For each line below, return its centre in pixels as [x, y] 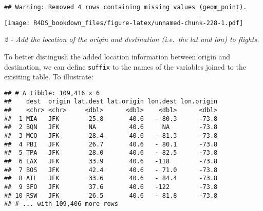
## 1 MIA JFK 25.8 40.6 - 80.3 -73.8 [111, 119]
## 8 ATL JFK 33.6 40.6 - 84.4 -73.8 [111, 178]
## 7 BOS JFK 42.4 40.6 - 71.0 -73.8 [111, 170]
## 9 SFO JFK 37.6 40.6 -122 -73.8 [111, 187]
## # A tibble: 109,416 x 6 [52, 93]
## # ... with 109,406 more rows [61, 204]
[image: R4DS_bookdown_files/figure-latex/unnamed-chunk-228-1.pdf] [124, 23]
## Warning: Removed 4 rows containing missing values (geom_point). [126, 7]
